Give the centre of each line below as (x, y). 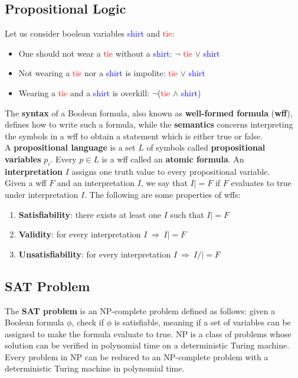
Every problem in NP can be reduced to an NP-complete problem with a (137, 356)
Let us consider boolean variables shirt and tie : (90, 33)
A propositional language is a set (70, 147)
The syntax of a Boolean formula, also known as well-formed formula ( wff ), (149, 113)
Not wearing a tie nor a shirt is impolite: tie (98, 73)
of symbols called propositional (206, 147)
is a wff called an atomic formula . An (173, 159)
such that (187, 214)
